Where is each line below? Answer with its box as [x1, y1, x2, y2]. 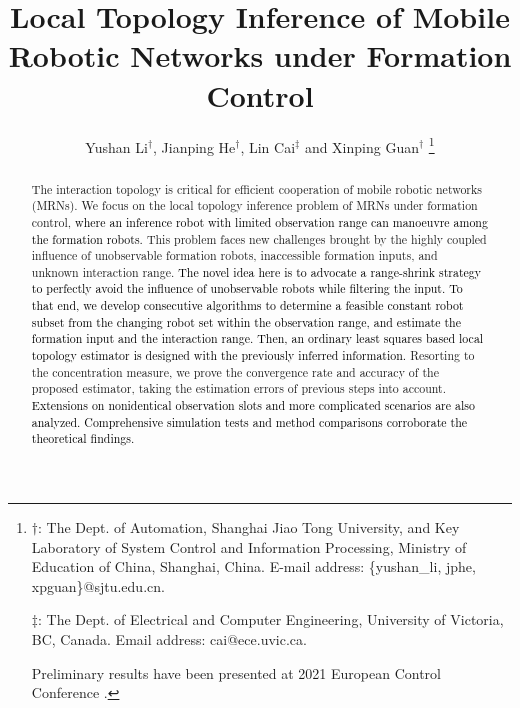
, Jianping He [153, 136, 236, 157]
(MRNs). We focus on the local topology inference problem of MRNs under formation [31, 197, 478, 214]
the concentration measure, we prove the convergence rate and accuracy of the [31, 363, 439, 380]
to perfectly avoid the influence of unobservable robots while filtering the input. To [31, 280, 463, 297]
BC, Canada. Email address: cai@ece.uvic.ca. [31, 629, 307, 650]
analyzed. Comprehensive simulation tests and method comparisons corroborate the [31, 413, 468, 430]
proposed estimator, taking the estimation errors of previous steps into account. [31, 380, 446, 397]
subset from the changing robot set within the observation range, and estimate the [31, 313, 461, 330]
